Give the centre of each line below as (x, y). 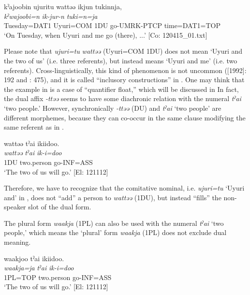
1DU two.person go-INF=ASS (48, 162)
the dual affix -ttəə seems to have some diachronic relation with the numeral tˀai (123, 98)
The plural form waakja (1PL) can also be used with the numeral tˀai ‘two (114, 223)
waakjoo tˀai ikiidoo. (34, 258)
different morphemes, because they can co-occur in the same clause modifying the (125, 117)
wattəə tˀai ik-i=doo (33, 153)
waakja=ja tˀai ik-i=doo (39, 268)
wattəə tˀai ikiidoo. (32, 143)
